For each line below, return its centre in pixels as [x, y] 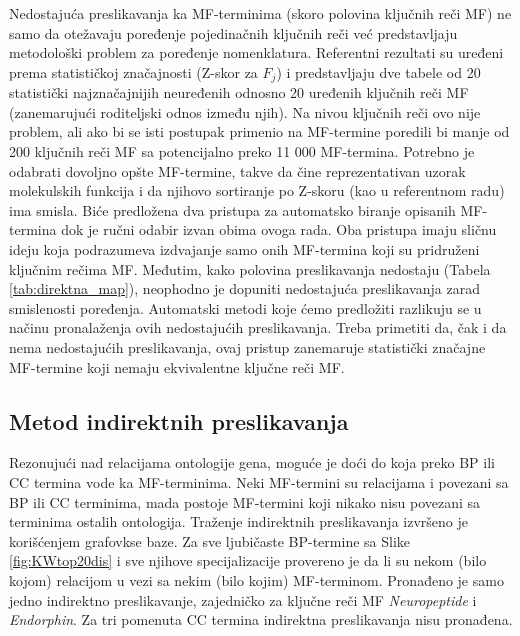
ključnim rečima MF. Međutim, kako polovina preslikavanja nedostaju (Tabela [250, 268]
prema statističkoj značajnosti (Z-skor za [133, 71]
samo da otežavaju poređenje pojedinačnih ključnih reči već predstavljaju [233, 32]
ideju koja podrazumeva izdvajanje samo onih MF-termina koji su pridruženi [244, 248]
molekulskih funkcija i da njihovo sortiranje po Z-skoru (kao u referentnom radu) [257, 190]
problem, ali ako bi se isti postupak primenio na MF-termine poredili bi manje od [259, 131]
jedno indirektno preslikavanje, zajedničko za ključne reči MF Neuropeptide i [243, 599]
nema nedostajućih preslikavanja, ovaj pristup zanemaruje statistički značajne [247, 346]
